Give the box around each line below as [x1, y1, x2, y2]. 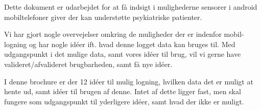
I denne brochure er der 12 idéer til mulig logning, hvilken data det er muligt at [4, 76, 253, 86]
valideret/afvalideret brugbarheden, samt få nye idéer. [4, 58, 173, 69]
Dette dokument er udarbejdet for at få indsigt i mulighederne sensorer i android [4, 2, 257, 12]
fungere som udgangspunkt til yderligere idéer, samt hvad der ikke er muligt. [4, 96, 244, 106]
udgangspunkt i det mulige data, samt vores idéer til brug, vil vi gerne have [4, 49, 241, 59]
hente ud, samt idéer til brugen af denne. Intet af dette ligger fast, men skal [4, 86, 241, 97]
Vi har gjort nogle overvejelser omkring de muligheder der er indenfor [4, 29, 222, 39]
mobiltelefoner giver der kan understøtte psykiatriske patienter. [4, 11, 202, 22]
